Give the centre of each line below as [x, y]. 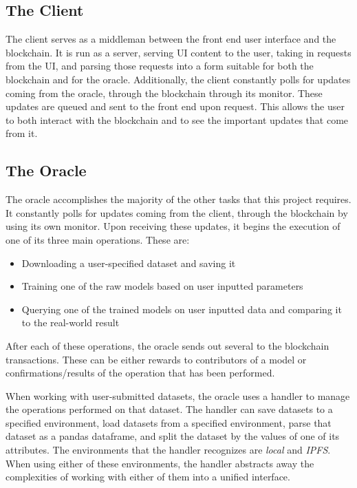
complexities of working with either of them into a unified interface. [148, 477]
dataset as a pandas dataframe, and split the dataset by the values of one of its [173, 436]
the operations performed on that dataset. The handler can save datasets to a [169, 409]
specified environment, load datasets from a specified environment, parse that [169, 422]
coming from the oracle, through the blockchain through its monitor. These [164, 93]
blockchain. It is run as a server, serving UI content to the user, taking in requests [178, 52]
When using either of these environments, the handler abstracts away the [160, 463]
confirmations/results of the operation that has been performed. [140, 373]
